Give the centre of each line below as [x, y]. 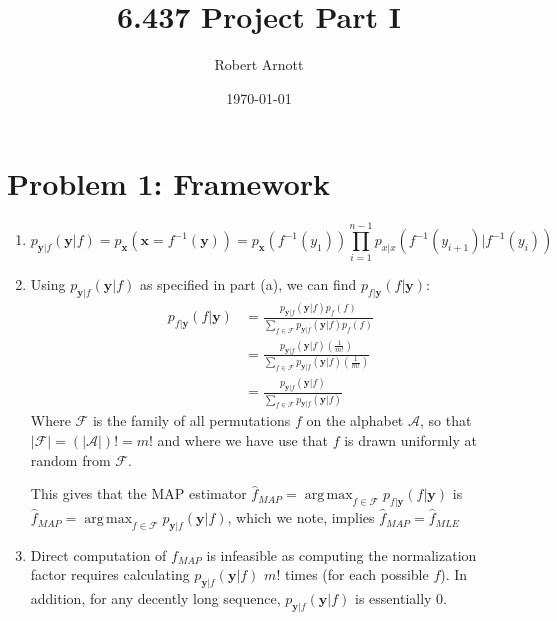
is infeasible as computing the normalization [341, 554]
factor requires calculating [110, 574]
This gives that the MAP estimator [138, 493]
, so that [445, 420]
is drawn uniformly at [410, 440]
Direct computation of [98, 554]
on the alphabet [355, 420]
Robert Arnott [259, 64]
